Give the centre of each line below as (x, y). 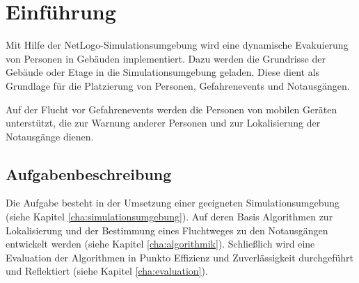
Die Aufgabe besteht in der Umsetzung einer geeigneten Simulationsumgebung (173, 203)
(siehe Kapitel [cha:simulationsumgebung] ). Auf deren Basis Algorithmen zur (169, 217)
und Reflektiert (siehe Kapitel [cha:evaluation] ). (107, 271)
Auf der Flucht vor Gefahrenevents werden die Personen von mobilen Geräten (171, 109)
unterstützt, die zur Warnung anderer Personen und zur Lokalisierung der (163, 123)
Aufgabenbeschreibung (89, 173)
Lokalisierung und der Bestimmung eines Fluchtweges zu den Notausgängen (167, 230)
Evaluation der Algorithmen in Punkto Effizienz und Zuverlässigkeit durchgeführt (179, 257)
